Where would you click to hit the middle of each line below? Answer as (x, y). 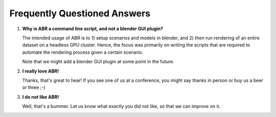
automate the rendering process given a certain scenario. (83, 52)
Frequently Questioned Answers (80, 13)
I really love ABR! (41, 71)
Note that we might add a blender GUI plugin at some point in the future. (98, 62)
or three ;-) (34, 87)
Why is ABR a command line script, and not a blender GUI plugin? (93, 29)
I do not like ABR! (41, 97)
